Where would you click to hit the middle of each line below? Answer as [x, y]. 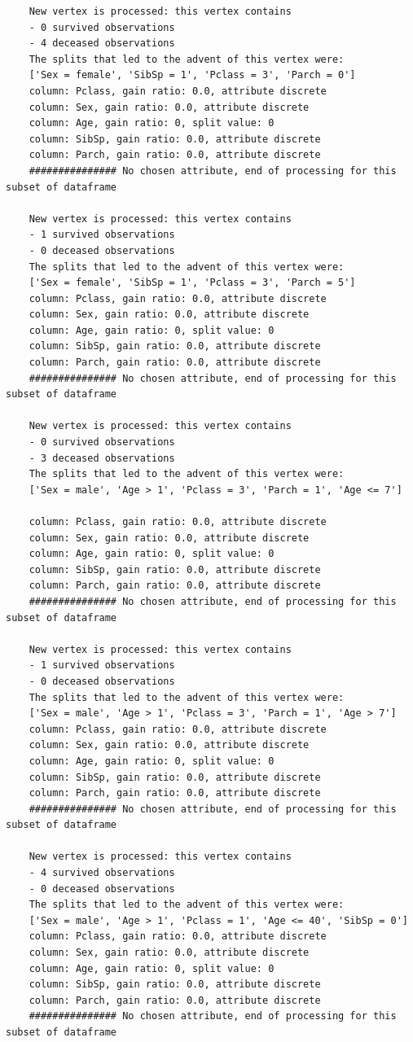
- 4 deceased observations [102, 44]
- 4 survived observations [102, 873]
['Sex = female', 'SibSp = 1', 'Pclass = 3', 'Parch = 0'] [192, 75]
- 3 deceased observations [102, 458]
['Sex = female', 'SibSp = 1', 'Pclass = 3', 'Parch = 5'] [192, 283]
